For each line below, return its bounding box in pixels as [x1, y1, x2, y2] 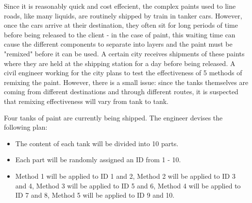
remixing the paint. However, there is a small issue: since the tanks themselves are [4, 77, 249, 87]
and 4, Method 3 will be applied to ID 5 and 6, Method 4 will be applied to [15, 180, 241, 190]
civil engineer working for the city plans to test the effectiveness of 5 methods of [4, 68, 242, 78]
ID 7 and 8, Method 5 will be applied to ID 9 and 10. [15, 190, 175, 200]
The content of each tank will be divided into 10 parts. [15, 138, 179, 148]
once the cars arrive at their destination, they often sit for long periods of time [4, 20, 238, 30]
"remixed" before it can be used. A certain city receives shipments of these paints [4, 48, 245, 58]
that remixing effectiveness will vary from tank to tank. [4, 96, 168, 106]
